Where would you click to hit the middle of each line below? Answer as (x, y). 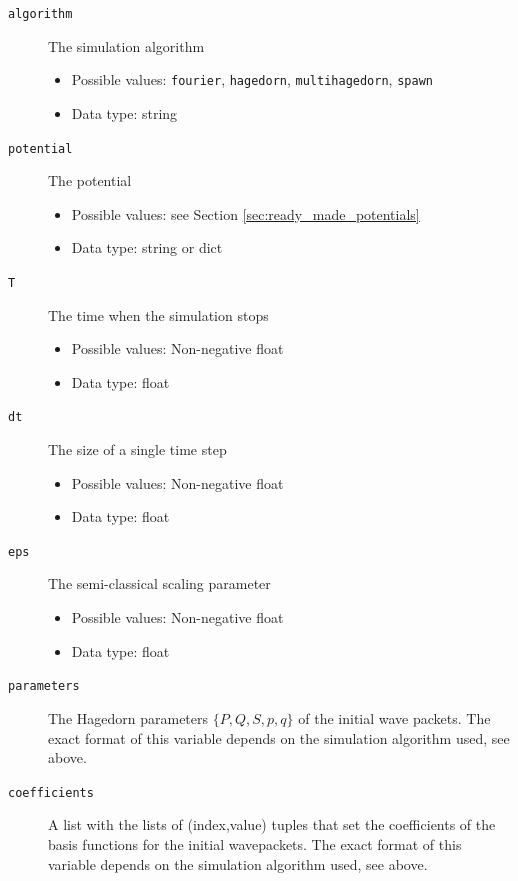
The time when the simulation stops (158, 314)
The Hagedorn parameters (128, 717)
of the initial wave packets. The (394, 717)
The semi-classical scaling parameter (159, 583)
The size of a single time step (137, 449)
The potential (90, 180)
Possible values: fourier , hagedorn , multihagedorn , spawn (252, 79)
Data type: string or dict (147, 247)
